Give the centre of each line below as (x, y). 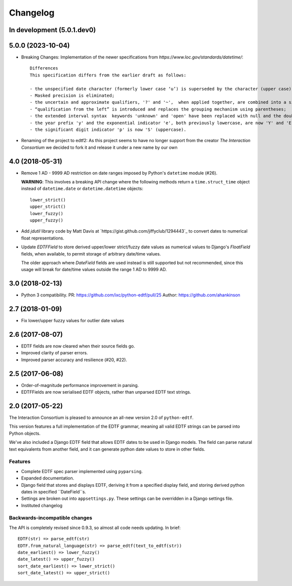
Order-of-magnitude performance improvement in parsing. (80, 385)
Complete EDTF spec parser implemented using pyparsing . (82, 471)
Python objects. (25, 433)
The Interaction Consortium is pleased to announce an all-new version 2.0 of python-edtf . (101, 418)
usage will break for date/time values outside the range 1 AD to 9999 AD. (94, 270)
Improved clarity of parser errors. (55, 353)
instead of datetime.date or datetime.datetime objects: (82, 189)
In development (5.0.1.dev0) (52, 30)
